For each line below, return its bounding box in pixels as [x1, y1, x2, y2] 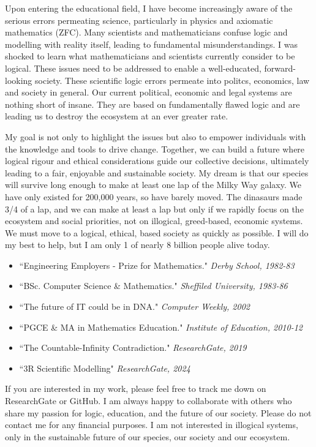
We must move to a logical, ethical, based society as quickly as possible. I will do [5, 226, 309, 239]
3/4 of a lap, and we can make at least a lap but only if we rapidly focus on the [5, 202, 304, 215]
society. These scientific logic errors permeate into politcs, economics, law [35, 73, 310, 86]
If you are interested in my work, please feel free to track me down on [5, 382, 266, 395]
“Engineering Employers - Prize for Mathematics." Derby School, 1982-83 [19, 258, 295, 271]
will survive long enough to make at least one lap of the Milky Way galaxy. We [5, 178, 301, 191]
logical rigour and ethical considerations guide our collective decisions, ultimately [5, 154, 309, 167]
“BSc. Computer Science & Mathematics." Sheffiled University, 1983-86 [19, 279, 288, 292]
